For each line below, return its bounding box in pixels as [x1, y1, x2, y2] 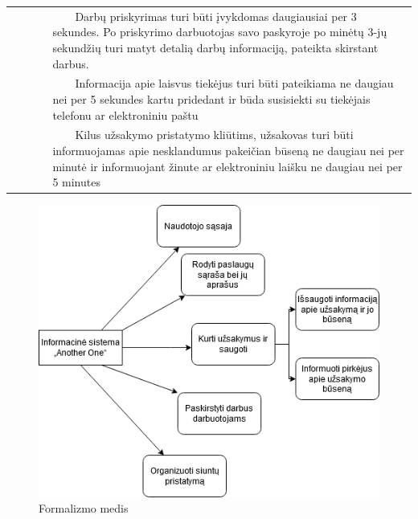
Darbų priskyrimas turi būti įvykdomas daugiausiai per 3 [75, 7, 357, 24]
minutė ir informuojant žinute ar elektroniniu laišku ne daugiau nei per [52, 157, 403, 174]
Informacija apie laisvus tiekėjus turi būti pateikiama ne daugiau [75, 75, 394, 92]
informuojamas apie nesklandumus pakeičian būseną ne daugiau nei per [52, 142, 404, 158]
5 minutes [52, 174, 100, 190]
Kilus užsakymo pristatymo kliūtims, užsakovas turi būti [75, 126, 354, 143]
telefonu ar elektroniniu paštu [52, 106, 199, 123]
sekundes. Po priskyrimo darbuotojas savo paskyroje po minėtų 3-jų [52, 23, 387, 40]
